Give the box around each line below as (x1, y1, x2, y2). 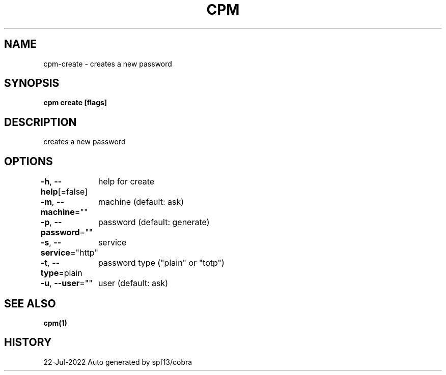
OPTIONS (4, 154, 53, 168)
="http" (70, 247, 98, 258)
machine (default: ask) (98, 197, 184, 207)
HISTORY (4, 336, 52, 349)
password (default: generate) (98, 217, 210, 228)
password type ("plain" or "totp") (98, 258, 225, 268)
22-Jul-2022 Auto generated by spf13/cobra (43, 357, 192, 366)
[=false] (58, 186, 88, 197)
